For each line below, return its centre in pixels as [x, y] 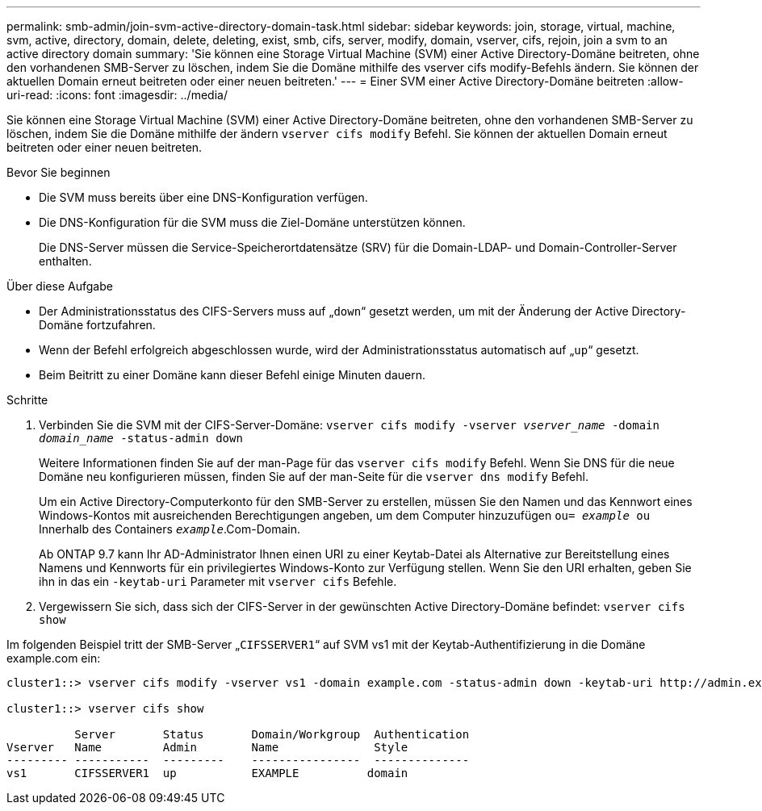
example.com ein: [54, 658]
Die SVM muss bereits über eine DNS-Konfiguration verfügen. [203, 197]
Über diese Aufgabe [60, 286]
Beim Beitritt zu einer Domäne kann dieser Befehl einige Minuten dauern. [232, 375]
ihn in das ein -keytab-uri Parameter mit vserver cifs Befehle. [218, 581]
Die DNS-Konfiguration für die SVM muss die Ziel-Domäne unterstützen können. [252, 222]
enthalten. [65, 261]
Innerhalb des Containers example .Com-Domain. [170, 529]
